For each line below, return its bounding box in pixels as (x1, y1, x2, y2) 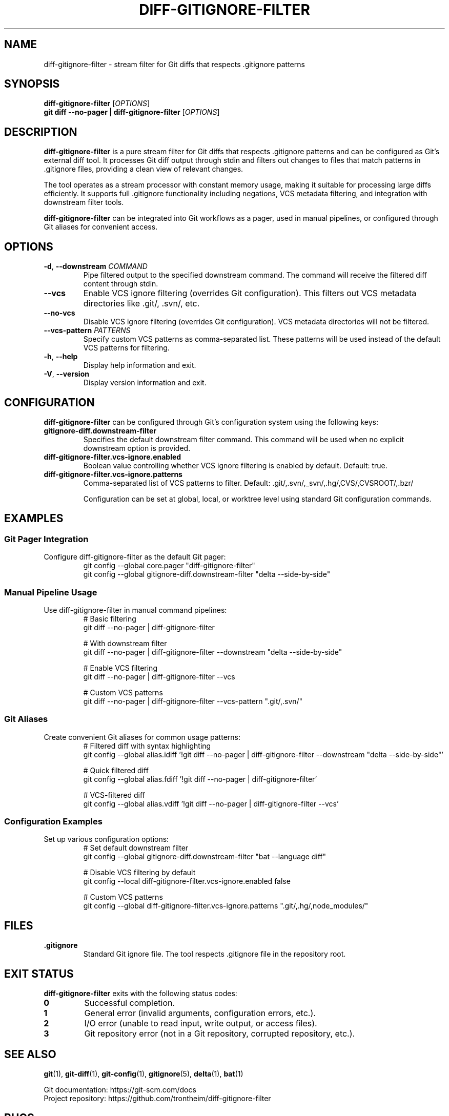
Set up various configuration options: (44, 835, 169, 844)
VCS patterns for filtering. (83, 343, 170, 353)
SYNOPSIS (4, 77, 60, 91)
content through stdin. (83, 279, 158, 288)
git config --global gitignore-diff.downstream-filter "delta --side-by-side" (83, 570, 331, 579)
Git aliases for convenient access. (44, 222, 158, 232)
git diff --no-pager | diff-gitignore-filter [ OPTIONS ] (44, 108, 220, 117)
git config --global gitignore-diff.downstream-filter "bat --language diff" (83, 852, 326, 861)
